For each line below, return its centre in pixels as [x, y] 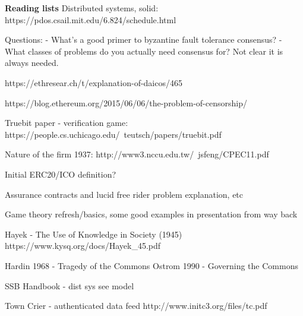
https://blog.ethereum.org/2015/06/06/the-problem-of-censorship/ [126, 102]
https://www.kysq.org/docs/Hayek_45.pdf [83, 246]
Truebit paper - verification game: [67, 123]
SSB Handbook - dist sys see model [70, 285]
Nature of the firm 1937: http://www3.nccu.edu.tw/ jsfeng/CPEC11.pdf [137, 154]
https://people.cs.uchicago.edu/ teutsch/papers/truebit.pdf [113, 134]
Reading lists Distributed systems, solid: [82, 8]
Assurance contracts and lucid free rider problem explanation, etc [124, 194]
